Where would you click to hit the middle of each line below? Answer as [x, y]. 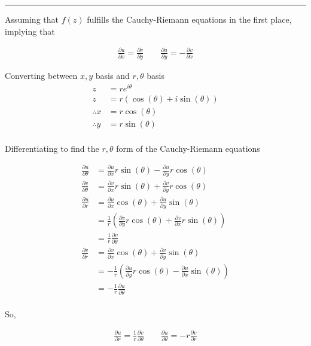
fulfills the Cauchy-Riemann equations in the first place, [189, 19]
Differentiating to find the [52, 148]
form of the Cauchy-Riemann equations [188, 148]
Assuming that [32, 19]
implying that [30, 31]
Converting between [41, 76]
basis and [112, 76]
